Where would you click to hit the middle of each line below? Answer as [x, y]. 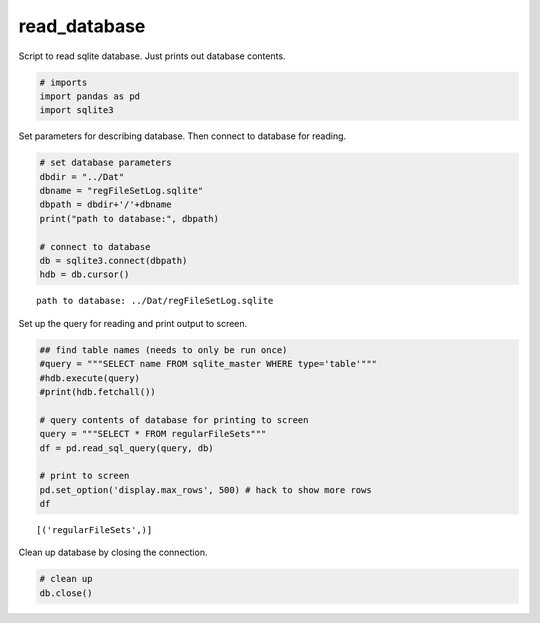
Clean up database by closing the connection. [113, 552]
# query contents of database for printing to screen [174, 419]
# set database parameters [105, 163]
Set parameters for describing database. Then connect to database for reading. [182, 136]
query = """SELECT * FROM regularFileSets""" [153, 434]
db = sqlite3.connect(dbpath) [113, 261]
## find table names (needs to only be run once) [163, 349]
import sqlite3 [76, 110]
